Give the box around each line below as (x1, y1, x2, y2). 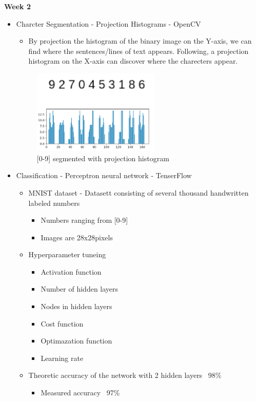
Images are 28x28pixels (41, 232, 113, 242)
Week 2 (4, 1, 31, 11)
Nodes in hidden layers (41, 301, 112, 312)
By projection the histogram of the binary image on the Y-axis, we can (28, 35, 252, 46)
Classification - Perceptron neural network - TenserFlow (16, 170, 192, 181)
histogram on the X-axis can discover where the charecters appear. (28, 55, 238, 66)
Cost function (41, 318, 84, 329)
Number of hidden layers (41, 283, 119, 294)
